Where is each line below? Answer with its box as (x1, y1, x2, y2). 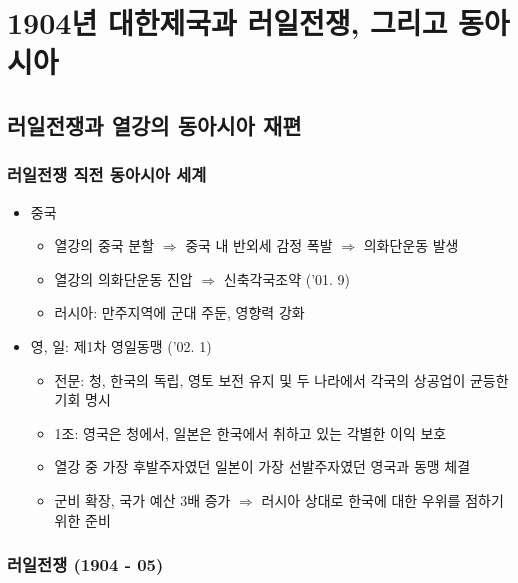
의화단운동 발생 (363, 235, 459, 256)
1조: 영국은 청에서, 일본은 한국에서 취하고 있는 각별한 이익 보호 (54, 422, 447, 443)
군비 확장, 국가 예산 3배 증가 (54, 489, 231, 510)
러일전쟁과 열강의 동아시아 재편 (7, 109, 302, 140)
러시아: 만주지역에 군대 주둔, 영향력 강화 (54, 302, 305, 323)
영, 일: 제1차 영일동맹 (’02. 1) (30, 335, 212, 356)
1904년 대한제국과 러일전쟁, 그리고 (7, 2, 448, 43)
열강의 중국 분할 (54, 235, 155, 256)
